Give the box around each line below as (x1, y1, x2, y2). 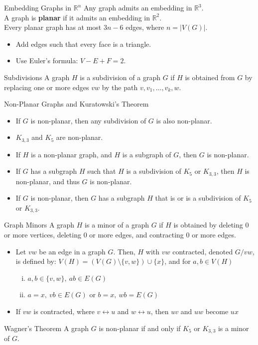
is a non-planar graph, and (31, 149, 112, 159)
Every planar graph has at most (4, 22, 102, 32)
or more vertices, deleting (4, 230, 81, 240)
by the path (102, 82, 138, 92)
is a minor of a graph (85, 220, 149, 230)
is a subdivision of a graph (80, 72, 160, 82)
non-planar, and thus (15, 176, 80, 186)
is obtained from (185, 72, 235, 82)
